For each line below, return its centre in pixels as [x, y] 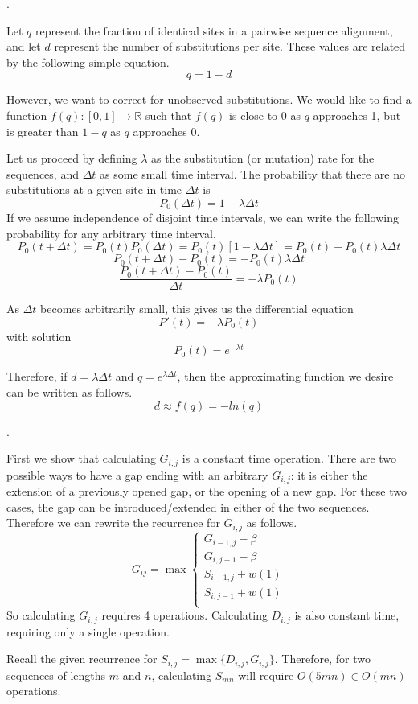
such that [168, 115]
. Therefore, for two [322, 659]
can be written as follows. [70, 392]
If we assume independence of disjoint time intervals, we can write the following [203, 217]
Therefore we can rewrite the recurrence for [113, 523]
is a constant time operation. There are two [289, 458]
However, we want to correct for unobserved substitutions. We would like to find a [209, 99]
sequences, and [43, 173]
